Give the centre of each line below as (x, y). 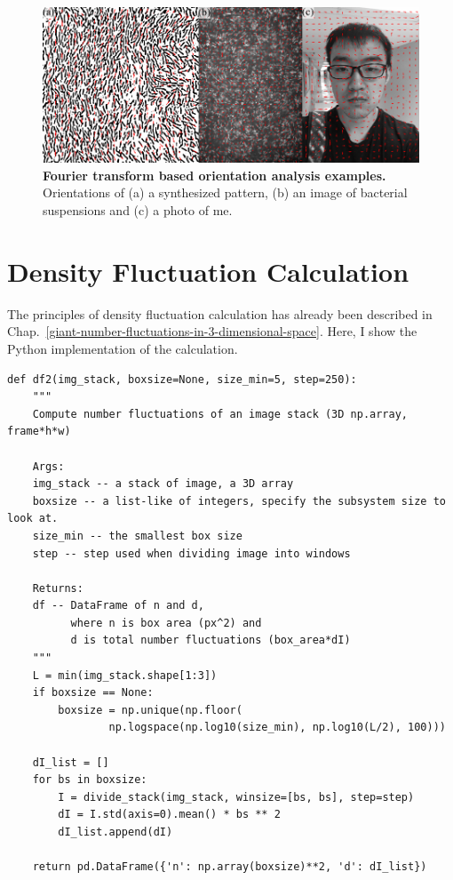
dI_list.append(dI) (115, 832)
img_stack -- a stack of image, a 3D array (163, 484)
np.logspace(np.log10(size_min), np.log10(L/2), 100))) (277, 728)
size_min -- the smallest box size (137, 536)
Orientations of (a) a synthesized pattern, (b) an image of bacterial (225, 192)
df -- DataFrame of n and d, (118, 606)
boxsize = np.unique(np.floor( (150, 710)
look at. (33, 519)
